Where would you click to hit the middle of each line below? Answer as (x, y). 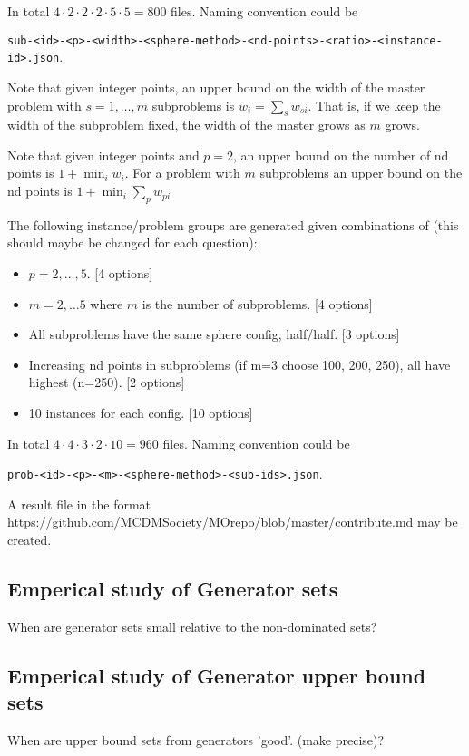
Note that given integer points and (103, 155)
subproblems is (193, 105)
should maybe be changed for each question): (132, 242)
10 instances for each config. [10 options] (141, 413)
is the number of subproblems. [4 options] (257, 303)
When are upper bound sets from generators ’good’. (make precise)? (196, 740)
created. (29, 540)
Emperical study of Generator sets (173, 589)
